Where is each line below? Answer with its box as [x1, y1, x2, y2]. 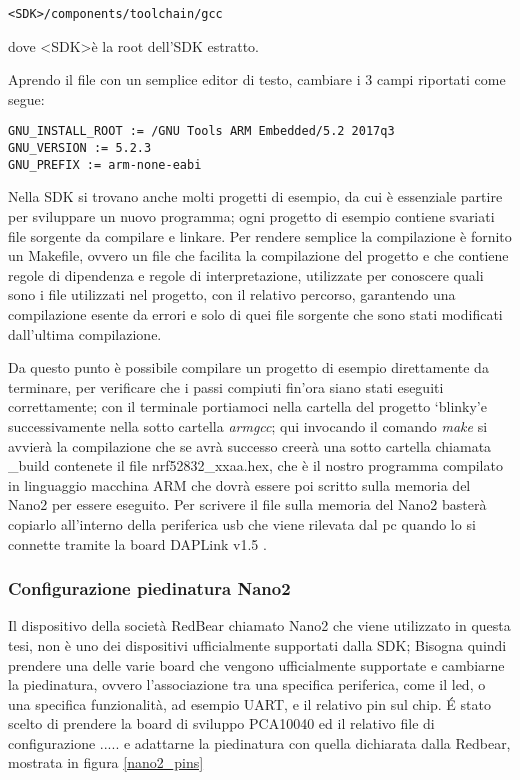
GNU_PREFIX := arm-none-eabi [8, 157, 202, 172]
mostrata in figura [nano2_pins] [8, 752, 204, 773]
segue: [8, 88, 45, 109]
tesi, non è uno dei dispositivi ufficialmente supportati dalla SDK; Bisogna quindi [8, 634, 507, 655]
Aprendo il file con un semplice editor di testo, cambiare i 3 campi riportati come [8, 69, 506, 90]
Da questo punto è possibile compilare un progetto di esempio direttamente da [8, 357, 489, 378]
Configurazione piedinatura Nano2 [8, 576, 291, 601]
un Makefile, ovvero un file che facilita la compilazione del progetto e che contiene [8, 245, 509, 266]
